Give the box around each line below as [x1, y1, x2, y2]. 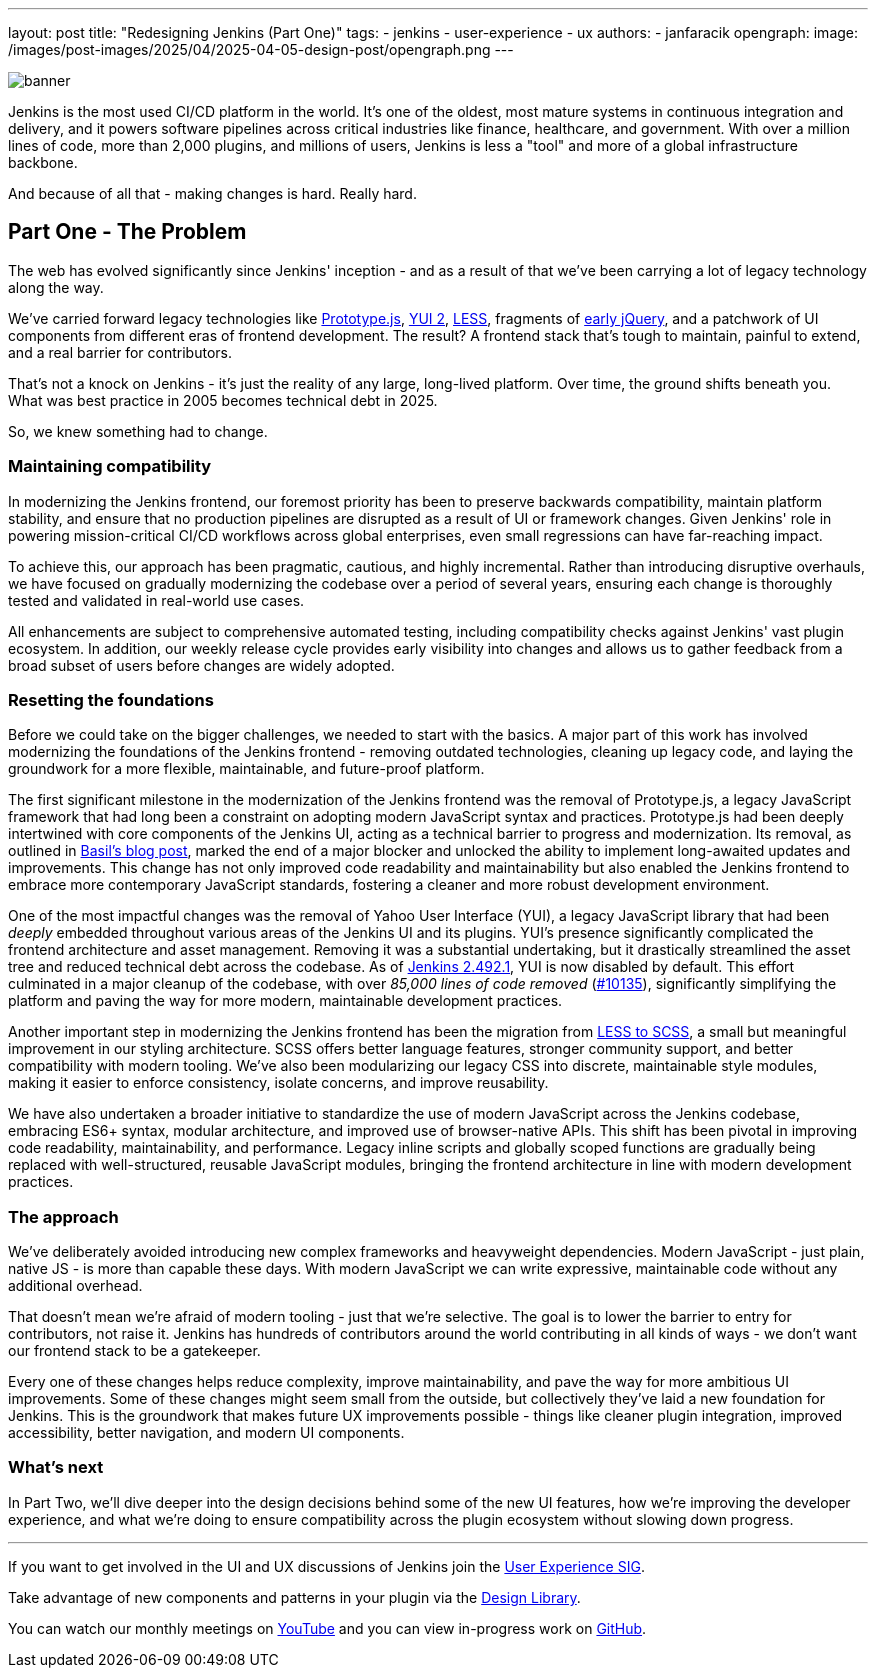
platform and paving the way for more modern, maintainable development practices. [8, 992, 563, 1010]
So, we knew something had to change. [8, 422, 268, 440]
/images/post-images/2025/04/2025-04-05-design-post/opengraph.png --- [8, 41, 514, 58]
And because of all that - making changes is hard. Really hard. [8, 185, 417, 202]
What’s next [8, 1457, 104, 1478]
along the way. [8, 278, 104, 296]
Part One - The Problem [8, 219, 247, 245]
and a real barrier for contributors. [8, 343, 232, 361]
